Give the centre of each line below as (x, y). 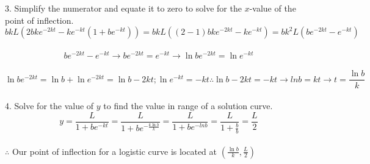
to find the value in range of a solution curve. (188, 106)
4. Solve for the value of (49, 106)
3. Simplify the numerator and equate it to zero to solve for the (123, 8)
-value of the (273, 8)
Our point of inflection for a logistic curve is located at (114, 151)
